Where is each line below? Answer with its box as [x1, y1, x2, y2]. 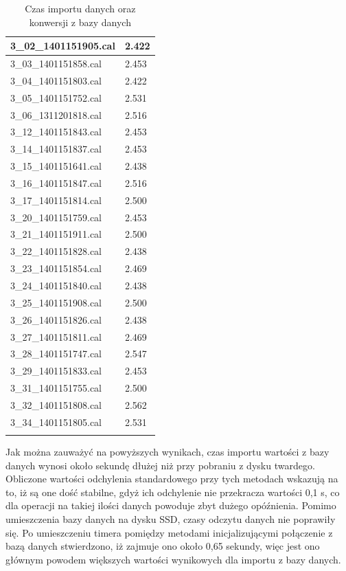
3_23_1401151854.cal [10, 261, 102, 276]
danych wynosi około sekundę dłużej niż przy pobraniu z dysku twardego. [5, 458, 315, 472]
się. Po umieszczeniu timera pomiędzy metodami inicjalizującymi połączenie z [5, 525, 333, 539]
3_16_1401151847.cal [10, 175, 102, 190]
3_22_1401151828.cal [10, 244, 102, 258]
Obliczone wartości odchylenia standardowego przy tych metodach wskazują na [5, 471, 338, 486]
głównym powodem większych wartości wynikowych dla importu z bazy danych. [5, 552, 341, 566]
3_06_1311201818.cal [10, 107, 102, 122]
